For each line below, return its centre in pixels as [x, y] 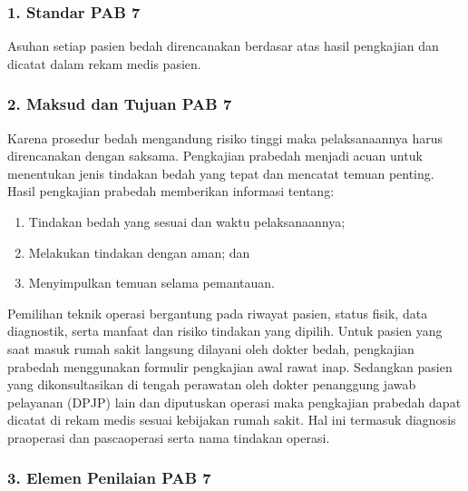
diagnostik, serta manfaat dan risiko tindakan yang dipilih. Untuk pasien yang [225, 331]
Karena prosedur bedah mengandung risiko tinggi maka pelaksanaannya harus [225, 137]
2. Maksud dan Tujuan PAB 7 [120, 104]
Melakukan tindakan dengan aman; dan [139, 252]
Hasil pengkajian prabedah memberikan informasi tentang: [171, 191]
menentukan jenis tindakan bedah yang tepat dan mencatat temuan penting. [221, 173]
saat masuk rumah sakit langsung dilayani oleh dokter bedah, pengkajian [211, 348]
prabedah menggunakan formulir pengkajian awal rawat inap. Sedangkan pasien [230, 366]
